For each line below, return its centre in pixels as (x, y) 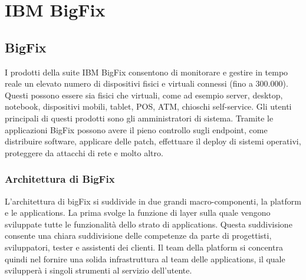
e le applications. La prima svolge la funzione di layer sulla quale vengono (138, 213)
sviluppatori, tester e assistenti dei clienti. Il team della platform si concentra (144, 247)
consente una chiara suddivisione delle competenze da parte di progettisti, (138, 235)
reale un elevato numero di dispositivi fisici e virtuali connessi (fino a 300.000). (147, 83)
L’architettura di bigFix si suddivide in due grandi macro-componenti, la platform (153, 201)
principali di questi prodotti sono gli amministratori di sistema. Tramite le (139, 118)
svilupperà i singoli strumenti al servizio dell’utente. (98, 270)
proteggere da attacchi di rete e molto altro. (84, 152)
